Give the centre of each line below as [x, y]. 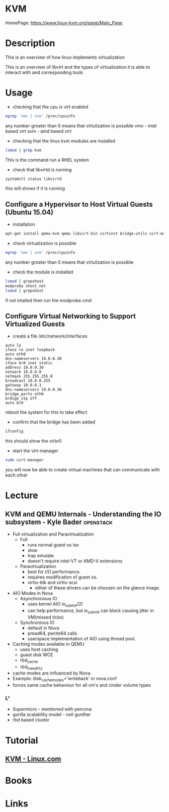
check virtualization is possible [45, 244]
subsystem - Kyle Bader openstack [59, 522]
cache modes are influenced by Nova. [52, 673]
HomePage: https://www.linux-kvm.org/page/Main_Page [64, 23]
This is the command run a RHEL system [47, 160]
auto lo [13, 346]
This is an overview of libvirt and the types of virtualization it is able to [78, 67]
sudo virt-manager [24, 460]
